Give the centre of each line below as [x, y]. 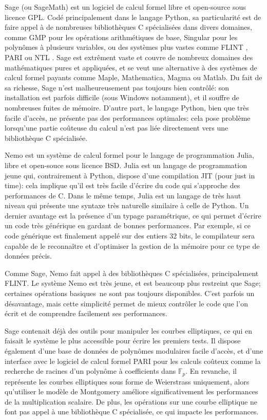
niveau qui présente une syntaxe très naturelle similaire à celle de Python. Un [127, 205]
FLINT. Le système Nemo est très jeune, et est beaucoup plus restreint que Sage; [133, 283]
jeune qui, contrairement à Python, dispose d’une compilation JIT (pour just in [130, 175]
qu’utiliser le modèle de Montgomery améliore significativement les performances [131, 391]
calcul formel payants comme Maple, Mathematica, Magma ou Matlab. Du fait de [133, 77]
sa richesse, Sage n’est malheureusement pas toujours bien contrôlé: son [117, 87]
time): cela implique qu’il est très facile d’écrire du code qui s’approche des [122, 185]
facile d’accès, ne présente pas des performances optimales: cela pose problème [128, 117]
